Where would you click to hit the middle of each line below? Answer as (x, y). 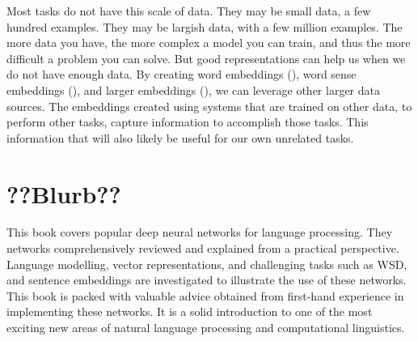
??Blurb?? (64, 193)
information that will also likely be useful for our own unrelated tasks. (180, 137)
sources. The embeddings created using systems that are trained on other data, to (209, 106)
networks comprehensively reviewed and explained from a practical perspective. (203, 248)
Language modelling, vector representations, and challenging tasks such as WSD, (207, 264)
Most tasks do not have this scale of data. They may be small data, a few (189, 11)
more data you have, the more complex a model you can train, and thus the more (209, 43)
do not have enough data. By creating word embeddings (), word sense (182, 74)
